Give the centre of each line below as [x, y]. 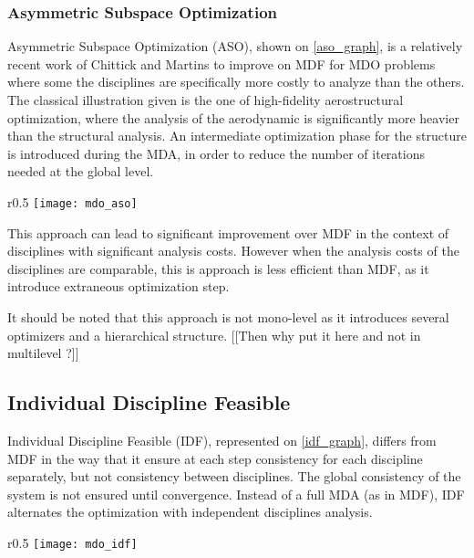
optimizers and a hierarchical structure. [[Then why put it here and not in [214, 335]
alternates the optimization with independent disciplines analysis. [190, 512]
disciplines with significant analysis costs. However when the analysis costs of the [233, 251]
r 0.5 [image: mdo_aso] [72, 201]
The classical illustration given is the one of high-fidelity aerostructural [206, 100]
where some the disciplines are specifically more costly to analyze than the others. [236, 82]
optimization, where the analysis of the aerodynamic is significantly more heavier [233, 117]
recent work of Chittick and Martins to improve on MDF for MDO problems [222, 63]
